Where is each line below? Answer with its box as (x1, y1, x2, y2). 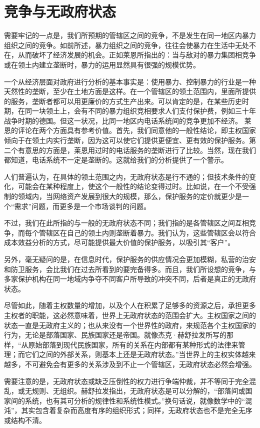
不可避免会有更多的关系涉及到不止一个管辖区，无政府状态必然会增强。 (24, 358, 256, 369)
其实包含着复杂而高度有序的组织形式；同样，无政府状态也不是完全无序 (21, 405, 252, 415)
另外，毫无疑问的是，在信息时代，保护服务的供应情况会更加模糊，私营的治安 (4, 254, 256, 264)
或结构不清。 (4, 414, 46, 425)
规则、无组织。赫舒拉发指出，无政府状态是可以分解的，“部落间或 (31, 385, 245, 396)
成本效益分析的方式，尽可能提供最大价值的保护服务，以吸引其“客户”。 (4, 237, 235, 247)
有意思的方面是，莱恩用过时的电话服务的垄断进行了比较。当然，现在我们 (17, 144, 256, 155)
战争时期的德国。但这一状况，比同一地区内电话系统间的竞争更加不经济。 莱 (4, 115, 251, 125)
